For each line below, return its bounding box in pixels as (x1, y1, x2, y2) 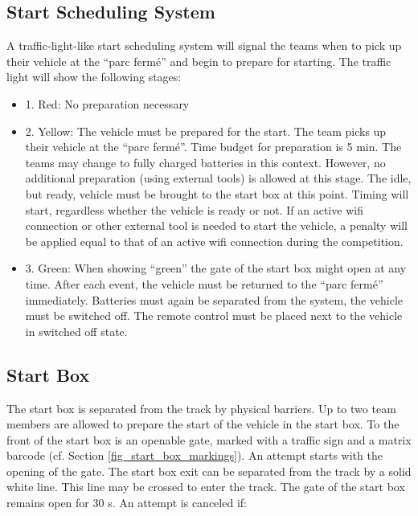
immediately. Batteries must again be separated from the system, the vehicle (25, 291, 404, 308)
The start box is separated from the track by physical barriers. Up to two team (6, 399, 396, 416)
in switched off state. (25, 322, 128, 339)
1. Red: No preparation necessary (25, 95, 190, 112)
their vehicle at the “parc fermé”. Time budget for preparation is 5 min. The (25, 138, 402, 155)
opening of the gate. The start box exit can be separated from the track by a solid (6, 462, 412, 479)
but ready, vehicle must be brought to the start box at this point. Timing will (25, 185, 409, 202)
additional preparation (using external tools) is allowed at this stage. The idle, (25, 170, 412, 186)
